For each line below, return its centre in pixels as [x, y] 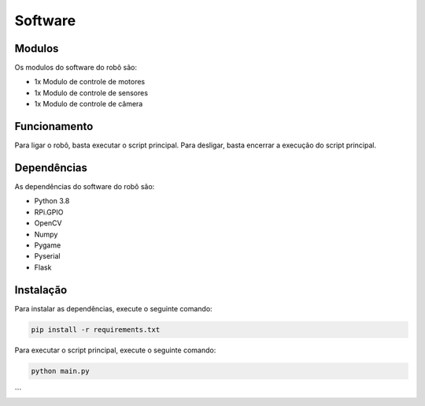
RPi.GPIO [49, 212]
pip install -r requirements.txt [96, 330]
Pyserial [47, 256]
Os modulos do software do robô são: [76, 68]
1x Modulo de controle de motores [90, 82]
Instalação [41, 290]
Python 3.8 [52, 201]
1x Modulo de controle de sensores [91, 93]
